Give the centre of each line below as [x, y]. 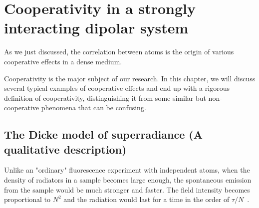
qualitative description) [65, 149]
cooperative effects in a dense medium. [63, 61]
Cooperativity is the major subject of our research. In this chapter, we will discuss [130, 78]
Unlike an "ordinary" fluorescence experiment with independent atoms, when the [127, 170]
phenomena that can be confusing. [94, 107]
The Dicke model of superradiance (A [103, 134]
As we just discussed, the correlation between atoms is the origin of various [119, 52]
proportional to [27, 199]
